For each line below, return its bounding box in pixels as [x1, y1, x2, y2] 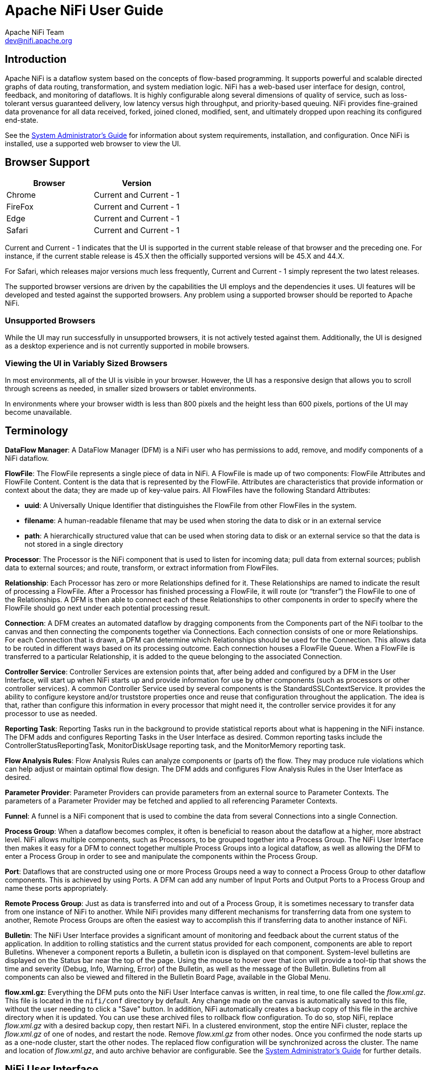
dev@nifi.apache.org [5, 36, 73, 45]
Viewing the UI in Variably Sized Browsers [5, 358, 168, 368]
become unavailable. [5, 407, 72, 416]
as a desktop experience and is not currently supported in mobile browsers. [5, 342, 250, 350]
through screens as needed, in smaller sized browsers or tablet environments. [5, 384, 256, 393]
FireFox [6, 202, 34, 212]
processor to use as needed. [5, 709, 98, 718]
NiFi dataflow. [5, 454, 49, 462]
